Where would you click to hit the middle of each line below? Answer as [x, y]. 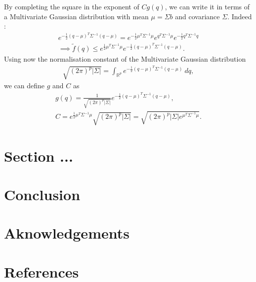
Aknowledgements [67, 233]
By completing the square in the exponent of [72, 6]
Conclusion [42, 194]
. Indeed [240, 16]
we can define [24, 86]
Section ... [39, 156]
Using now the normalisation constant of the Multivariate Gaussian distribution [125, 59]
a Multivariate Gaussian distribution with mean [76, 16]
